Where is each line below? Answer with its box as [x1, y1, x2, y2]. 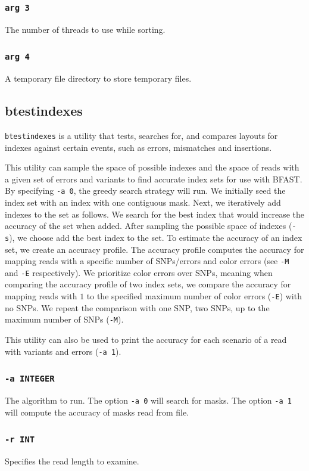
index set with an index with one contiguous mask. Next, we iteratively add [5, 196, 281, 209]
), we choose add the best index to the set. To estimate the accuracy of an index [9, 231, 302, 243]
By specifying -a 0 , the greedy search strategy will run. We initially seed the [5, 184, 286, 197]
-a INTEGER [5, 374, 55, 384]
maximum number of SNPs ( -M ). [5, 313, 124, 326]
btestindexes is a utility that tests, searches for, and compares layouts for [5, 129, 278, 141]
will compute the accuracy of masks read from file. [5, 405, 189, 418]
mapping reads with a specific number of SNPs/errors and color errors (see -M [5, 255, 289, 267]
